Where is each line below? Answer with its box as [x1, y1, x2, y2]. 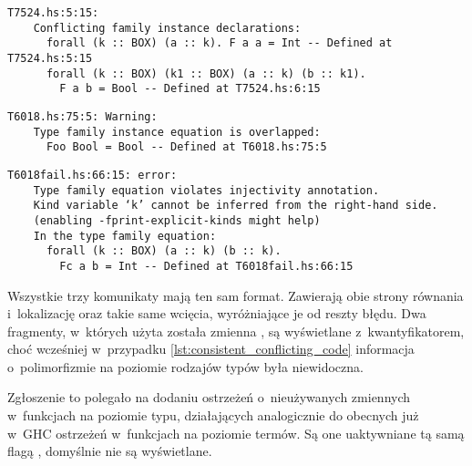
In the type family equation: [33, 229, 217, 243]
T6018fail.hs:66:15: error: [7, 168, 178, 181]
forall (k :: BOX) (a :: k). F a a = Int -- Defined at [46, 36, 393, 50]
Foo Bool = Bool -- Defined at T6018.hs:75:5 [46, 140, 327, 154]
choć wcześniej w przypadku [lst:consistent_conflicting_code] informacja [7, 339, 415, 358]
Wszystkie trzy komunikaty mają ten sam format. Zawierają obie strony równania [7, 285, 464, 305]
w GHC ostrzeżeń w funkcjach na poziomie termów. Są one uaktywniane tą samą [7, 423, 465, 442]
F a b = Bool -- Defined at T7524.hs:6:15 [59, 82, 321, 96]
